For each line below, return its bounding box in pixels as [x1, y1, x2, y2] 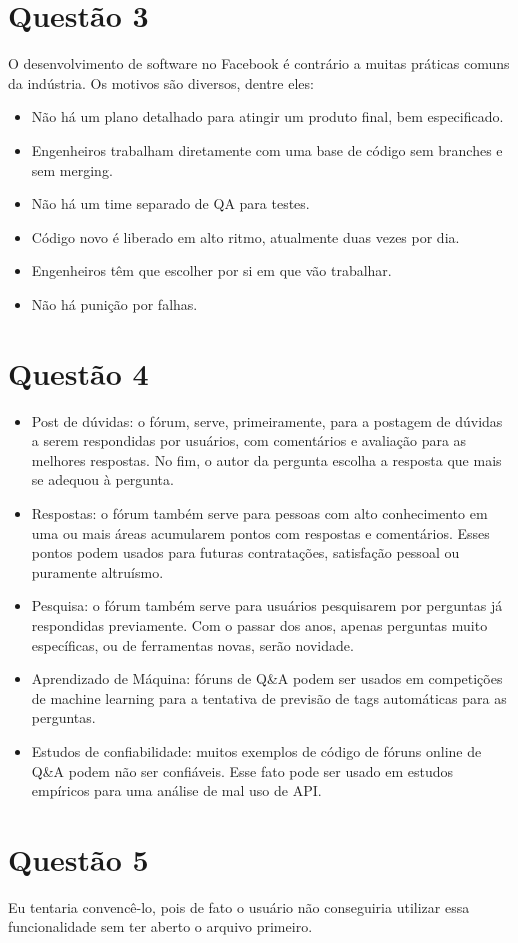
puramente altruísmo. [31, 561, 164, 582]
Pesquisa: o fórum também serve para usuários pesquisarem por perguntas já [31, 595, 503, 616]
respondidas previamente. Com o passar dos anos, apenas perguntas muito [31, 614, 488, 635]
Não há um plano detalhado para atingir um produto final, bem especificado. [31, 106, 504, 127]
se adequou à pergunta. [31, 469, 174, 490]
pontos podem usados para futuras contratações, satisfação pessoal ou [31, 542, 460, 563]
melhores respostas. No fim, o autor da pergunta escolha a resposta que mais [31, 449, 502, 470]
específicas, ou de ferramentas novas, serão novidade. [31, 634, 354, 655]
